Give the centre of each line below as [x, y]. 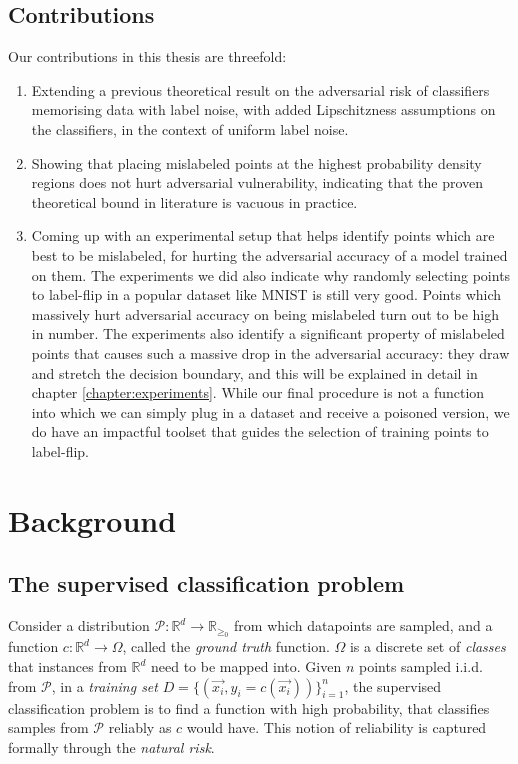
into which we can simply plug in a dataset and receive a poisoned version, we [270, 411]
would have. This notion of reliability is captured [336, 727]
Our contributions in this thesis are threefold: [147, 56]
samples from [48, 727]
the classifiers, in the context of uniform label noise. [190, 128]
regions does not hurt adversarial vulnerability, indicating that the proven [257, 182]
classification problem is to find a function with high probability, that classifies [249, 707]
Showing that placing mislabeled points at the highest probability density [256, 162]
